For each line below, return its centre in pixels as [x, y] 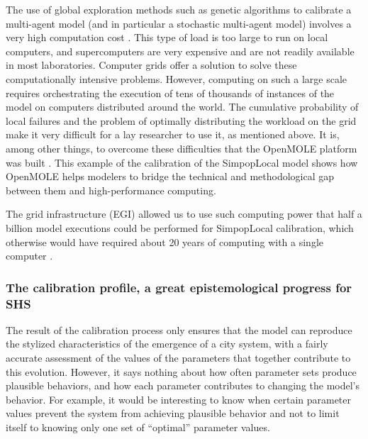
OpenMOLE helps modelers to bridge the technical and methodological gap [170, 176]
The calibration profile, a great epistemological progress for [179, 287]
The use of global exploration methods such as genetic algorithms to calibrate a [179, 9]
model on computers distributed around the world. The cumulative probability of [182, 107]
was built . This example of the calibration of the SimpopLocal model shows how [182, 162]
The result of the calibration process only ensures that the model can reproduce [179, 329]
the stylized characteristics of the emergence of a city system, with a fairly [167, 344]
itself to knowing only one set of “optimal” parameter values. [138, 427]
